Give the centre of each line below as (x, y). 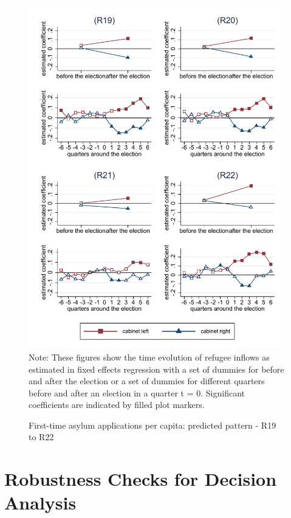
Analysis (40, 502)
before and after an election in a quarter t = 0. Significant (137, 392)
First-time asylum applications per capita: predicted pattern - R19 (152, 425)
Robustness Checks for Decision (141, 479)
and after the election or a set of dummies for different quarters (147, 381)
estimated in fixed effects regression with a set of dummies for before (156, 369)
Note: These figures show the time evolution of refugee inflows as (149, 357)
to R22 (41, 437)
